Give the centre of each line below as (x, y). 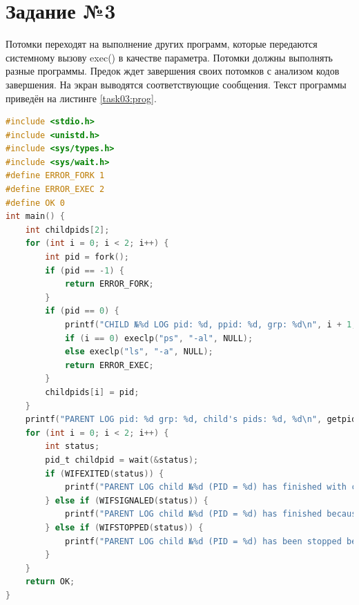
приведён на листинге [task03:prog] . (81, 98)
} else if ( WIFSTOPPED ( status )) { (124, 527)
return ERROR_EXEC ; (109, 365)
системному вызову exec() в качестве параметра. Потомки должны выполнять (169, 57)
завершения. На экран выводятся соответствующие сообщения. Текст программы (176, 84)
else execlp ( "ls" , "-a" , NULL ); (139, 352)
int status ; (72, 446)
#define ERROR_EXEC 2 (55, 190)
